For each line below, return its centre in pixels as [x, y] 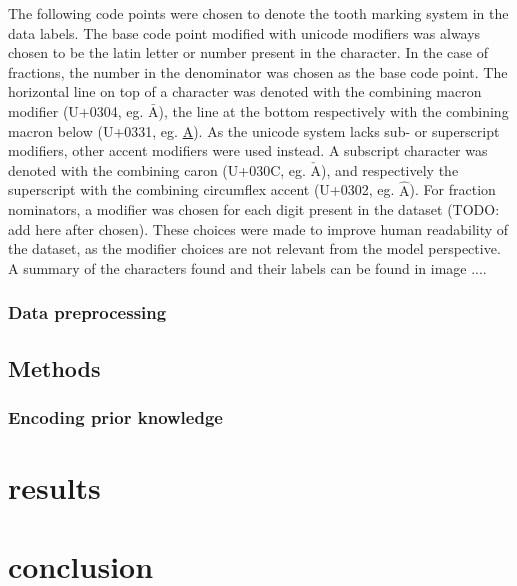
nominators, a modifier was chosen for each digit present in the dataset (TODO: [254, 209]
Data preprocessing [87, 312]
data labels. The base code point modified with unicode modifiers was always [244, 32]
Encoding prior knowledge [115, 417]
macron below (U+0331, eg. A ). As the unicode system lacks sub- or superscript [254, 130]
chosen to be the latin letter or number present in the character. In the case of [248, 52]
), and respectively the [390, 169]
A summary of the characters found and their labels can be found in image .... [247, 267]
